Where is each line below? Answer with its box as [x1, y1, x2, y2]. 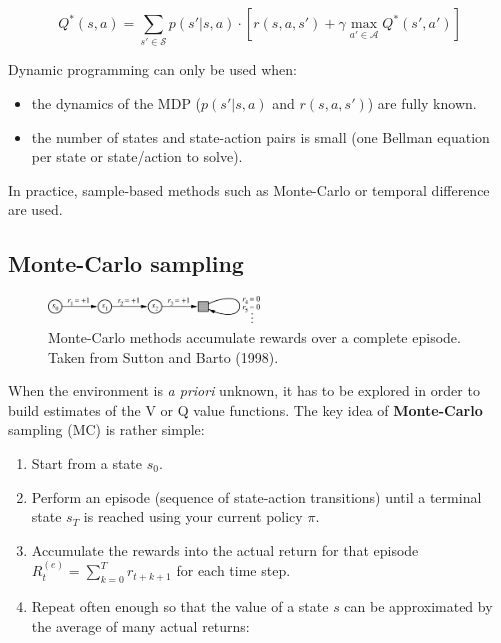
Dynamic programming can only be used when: [8, 59, 297, 80]
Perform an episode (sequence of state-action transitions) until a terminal [31, 486, 482, 507]
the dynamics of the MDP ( [31, 92, 202, 113]
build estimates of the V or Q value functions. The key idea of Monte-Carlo [8, 399, 483, 420]
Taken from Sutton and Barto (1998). [48, 346, 279, 367]
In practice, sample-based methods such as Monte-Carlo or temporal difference [8, 179, 490, 200]
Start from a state [31, 452, 143, 473]
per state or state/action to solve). [31, 146, 243, 167]
